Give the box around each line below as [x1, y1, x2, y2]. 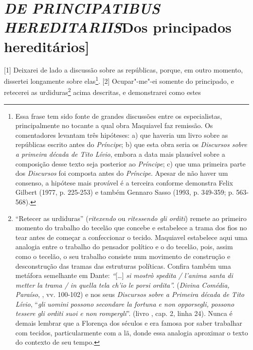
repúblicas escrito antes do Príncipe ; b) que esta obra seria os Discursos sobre [15, 139, 247, 149]
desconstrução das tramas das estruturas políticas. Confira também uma [15, 260, 231, 271]
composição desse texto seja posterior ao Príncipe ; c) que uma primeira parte [15, 158, 246, 168]
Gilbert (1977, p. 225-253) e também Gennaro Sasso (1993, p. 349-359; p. [15, 187, 234, 197]
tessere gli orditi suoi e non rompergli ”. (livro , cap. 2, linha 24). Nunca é [15, 308, 233, 318]
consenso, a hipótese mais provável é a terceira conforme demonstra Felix [15, 177, 233, 187]
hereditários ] [4, 36, 90, 56]
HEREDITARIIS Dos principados [4, 17, 232, 37]
